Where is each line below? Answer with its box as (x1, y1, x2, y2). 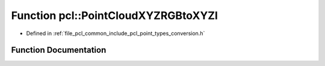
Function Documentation (11, 45, 107, 55)
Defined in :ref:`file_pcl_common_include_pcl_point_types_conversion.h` (26, 30, 205, 37)
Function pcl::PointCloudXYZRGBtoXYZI (11, 9, 218, 22)
